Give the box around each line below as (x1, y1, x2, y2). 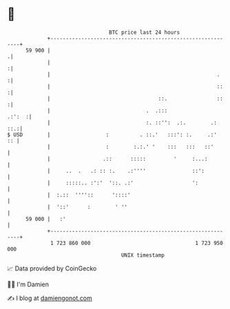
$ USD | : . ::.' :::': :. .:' (7, 131, 217, 138)
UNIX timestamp (121, 251, 165, 259)
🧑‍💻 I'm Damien (7, 280, 50, 288)
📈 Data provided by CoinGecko (7, 264, 97, 273)
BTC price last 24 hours (109, 29, 180, 36)
